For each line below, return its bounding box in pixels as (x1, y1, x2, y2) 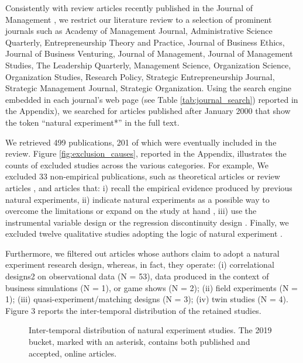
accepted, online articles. (29, 347, 117, 359)
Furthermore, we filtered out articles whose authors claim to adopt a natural (5, 247, 280, 259)
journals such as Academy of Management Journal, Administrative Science (5, 25, 273, 37)
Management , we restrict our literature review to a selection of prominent (5, 13, 272, 25)
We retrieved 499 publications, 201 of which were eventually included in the (5, 136, 277, 148)
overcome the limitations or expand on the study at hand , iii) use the (5, 205, 257, 217)
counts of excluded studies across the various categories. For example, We (5, 158, 269, 171)
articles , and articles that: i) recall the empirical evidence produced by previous (5, 181, 292, 193)
